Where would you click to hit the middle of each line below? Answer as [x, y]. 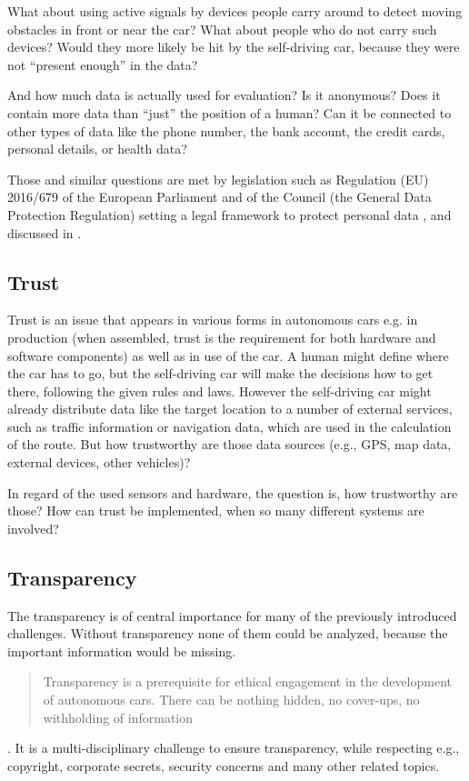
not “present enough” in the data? [103, 64]
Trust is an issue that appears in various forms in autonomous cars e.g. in [213, 320]
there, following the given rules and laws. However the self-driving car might [220, 390]
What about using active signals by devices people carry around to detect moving [235, 11]
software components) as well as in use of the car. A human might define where [228, 355]
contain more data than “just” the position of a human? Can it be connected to [230, 112]
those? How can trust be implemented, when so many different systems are [216, 511]
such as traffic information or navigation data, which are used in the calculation [230, 426]
